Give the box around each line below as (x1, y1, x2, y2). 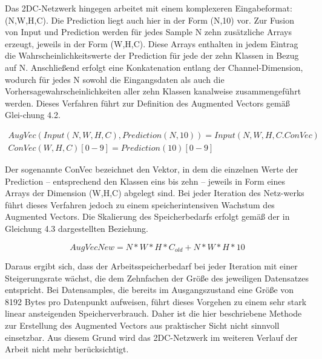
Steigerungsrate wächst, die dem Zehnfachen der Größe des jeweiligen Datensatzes (5, 271, 309, 284)
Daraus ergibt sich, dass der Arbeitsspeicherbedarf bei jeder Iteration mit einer (5, 260, 298, 272)
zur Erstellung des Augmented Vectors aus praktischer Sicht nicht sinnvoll (5, 318, 280, 331)
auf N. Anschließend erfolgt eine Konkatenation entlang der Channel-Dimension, (5, 61, 303, 73)
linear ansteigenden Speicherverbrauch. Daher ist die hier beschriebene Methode (5, 307, 302, 320)
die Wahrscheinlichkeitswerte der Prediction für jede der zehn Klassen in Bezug (5, 49, 299, 62)
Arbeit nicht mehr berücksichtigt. (5, 343, 129, 355)
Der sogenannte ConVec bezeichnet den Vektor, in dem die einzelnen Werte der (5, 163, 298, 175)
